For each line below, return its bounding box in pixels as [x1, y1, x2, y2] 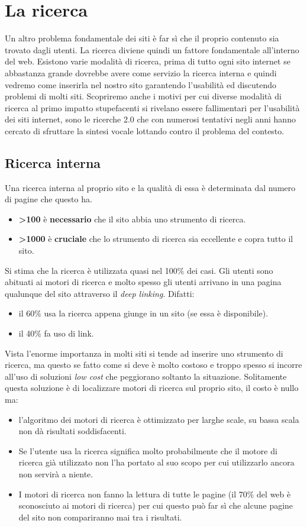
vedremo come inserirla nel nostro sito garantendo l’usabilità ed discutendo [5, 78, 277, 90]
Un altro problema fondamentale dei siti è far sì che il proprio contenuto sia [5, 32, 279, 44]
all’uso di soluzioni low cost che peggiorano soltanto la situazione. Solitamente [5, 370, 287, 382]
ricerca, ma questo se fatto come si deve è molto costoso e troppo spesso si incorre [5, 358, 302, 371]
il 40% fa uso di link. [18, 327, 94, 340]
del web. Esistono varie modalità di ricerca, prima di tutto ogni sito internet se [5, 55, 290, 67]
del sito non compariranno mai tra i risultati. [18, 510, 182, 523]
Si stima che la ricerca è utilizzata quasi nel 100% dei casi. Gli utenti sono [5, 264, 273, 276]
